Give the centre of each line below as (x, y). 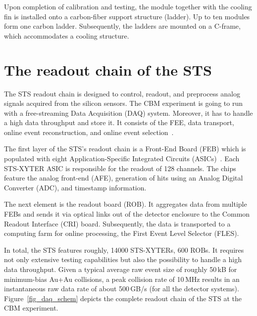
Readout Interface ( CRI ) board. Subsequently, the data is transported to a (117, 223)
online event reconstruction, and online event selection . (89, 132)
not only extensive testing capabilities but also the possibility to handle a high (123, 259)
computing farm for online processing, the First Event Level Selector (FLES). (122, 233)
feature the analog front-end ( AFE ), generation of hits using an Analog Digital (124, 178)
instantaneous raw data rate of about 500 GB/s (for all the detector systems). (122, 289)
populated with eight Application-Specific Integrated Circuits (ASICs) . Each (122, 158)
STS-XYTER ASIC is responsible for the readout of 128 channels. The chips (120, 168)
